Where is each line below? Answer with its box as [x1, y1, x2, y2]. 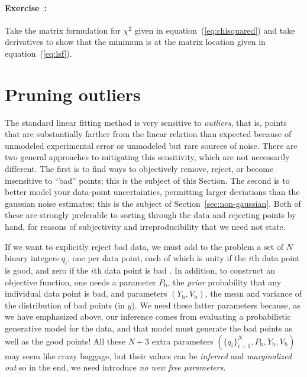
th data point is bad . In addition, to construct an [93, 264, 276, 277]
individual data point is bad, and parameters [5, 287, 167, 300]
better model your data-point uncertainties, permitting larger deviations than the [5, 186, 300, 198]
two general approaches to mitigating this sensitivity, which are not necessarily [5, 151, 290, 163]
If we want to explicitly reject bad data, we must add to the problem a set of [5, 240, 284, 252]
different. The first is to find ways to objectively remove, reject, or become [5, 162, 274, 175]
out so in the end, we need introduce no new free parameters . [5, 361, 226, 373]
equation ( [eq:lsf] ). [5, 47, 72, 59]
